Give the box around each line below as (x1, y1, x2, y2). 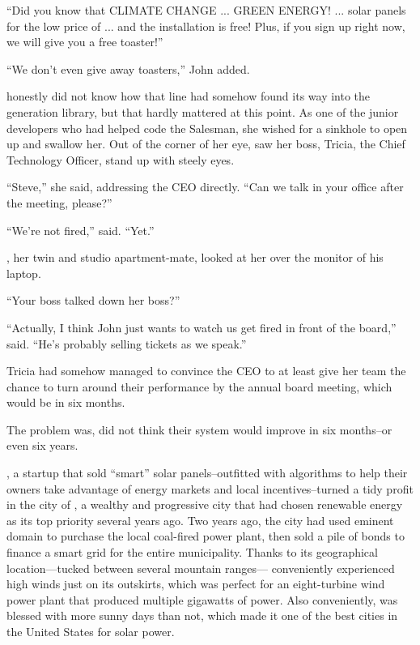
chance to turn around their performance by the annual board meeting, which (6, 378, 392, 395)
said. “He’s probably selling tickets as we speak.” (6, 335, 247, 352)
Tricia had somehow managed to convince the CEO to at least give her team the (6, 362, 406, 379)
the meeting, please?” (6, 194, 112, 211)
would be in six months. (6, 394, 125, 411)
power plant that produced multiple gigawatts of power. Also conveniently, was (6, 591, 398, 608)
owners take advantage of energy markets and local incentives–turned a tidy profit (6, 480, 414, 497)
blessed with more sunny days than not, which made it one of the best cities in (6, 607, 398, 624)
